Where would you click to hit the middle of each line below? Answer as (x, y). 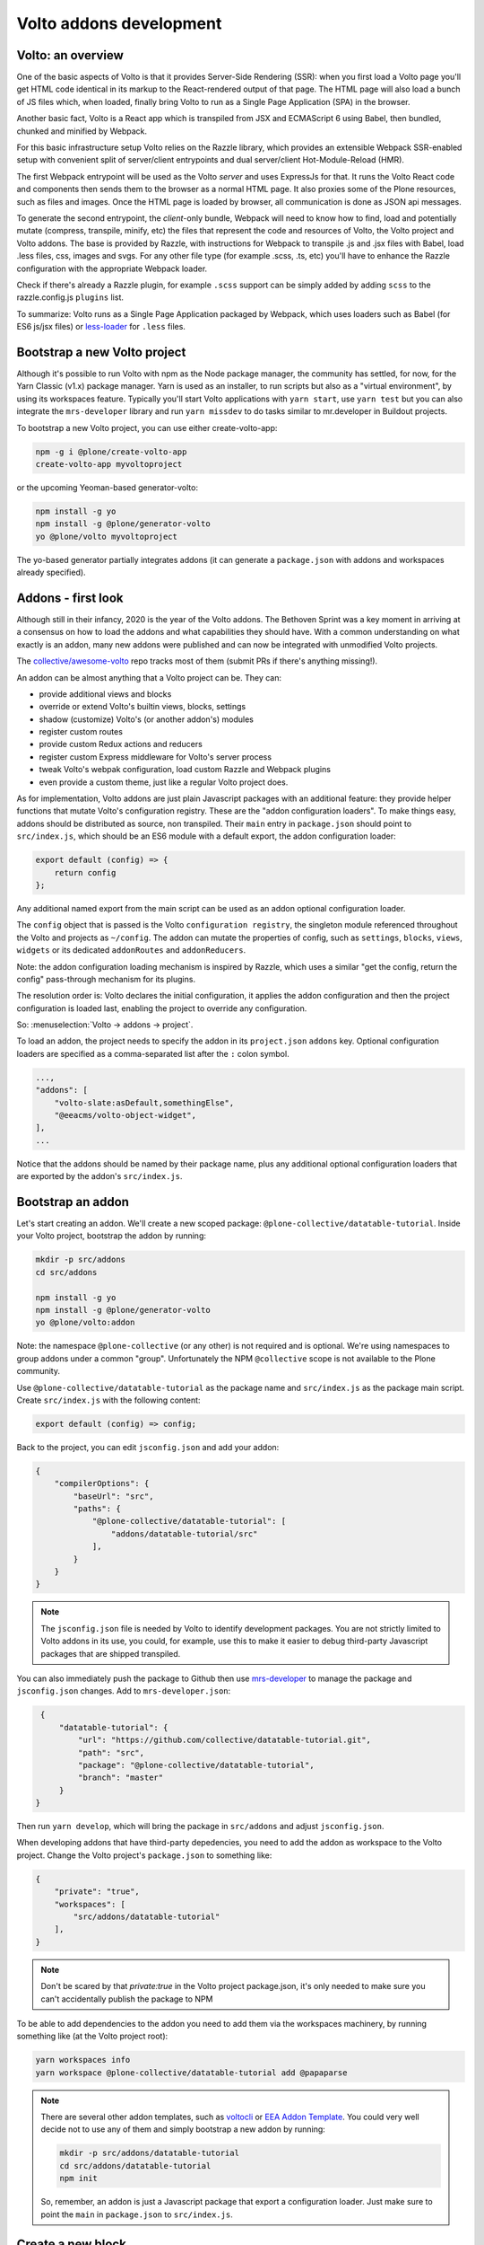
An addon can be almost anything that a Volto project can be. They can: (149, 677)
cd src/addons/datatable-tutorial (135, 2166)
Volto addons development (119, 23)
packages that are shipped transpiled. (111, 1653)
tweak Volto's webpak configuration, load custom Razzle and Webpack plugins (185, 770)
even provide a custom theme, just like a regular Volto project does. (164, 782)
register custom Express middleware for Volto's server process (156, 757)
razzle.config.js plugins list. (70, 297)
